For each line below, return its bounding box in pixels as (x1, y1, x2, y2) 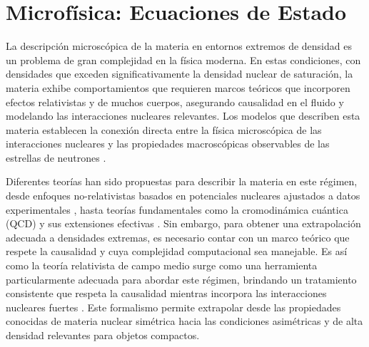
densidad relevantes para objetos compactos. (6, 328, 200, 342)
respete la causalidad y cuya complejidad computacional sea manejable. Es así (6, 244, 348, 259)
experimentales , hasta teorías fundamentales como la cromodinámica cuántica (6, 202, 348, 217)
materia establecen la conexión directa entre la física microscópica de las (6, 122, 322, 137)
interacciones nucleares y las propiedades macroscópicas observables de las (6, 136, 330, 151)
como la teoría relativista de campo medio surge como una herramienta (6, 258, 318, 273)
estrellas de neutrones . (6, 150, 106, 165)
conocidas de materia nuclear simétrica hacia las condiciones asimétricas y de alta (6, 314, 363, 328)
